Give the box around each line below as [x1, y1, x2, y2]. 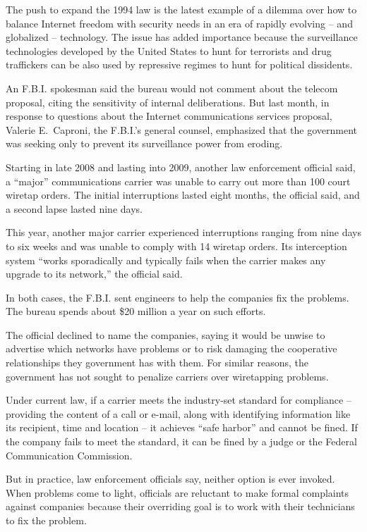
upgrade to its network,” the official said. [6, 266, 183, 281]
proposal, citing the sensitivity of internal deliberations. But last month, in [6, 94, 330, 109]
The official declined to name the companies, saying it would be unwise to [6, 327, 325, 342]
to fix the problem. [6, 513, 87, 527]
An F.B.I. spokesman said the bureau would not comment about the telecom [6, 80, 338, 95]
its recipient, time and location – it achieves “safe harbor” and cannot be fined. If [6, 420, 358, 435]
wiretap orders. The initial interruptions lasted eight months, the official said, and [6, 187, 360, 202]
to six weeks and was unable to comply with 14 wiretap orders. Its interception [6, 238, 347, 253]
